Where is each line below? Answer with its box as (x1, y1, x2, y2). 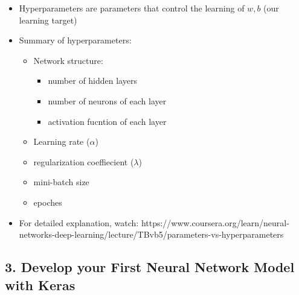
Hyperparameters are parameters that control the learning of (19, 2, 245, 14)
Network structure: (33, 54, 103, 66)
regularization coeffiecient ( (33, 155, 134, 168)
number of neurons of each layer (48, 94, 167, 107)
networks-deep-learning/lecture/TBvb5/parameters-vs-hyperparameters (19, 228, 284, 241)
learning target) (19, 13, 77, 26)
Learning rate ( (33, 135, 90, 148)
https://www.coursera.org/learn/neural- (141, 216, 289, 229)
